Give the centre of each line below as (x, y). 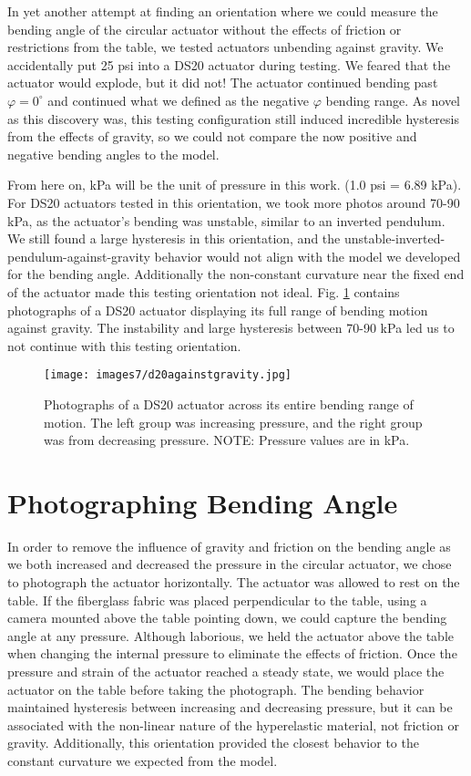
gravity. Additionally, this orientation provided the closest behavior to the (213, 743)
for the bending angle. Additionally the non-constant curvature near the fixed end (236, 274)
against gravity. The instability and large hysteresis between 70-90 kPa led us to (231, 328)
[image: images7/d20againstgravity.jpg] (168, 375)
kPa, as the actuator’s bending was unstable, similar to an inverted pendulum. (226, 220)
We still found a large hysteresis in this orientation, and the (174, 238)
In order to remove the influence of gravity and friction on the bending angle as (229, 546)
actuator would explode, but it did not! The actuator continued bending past (223, 83)
